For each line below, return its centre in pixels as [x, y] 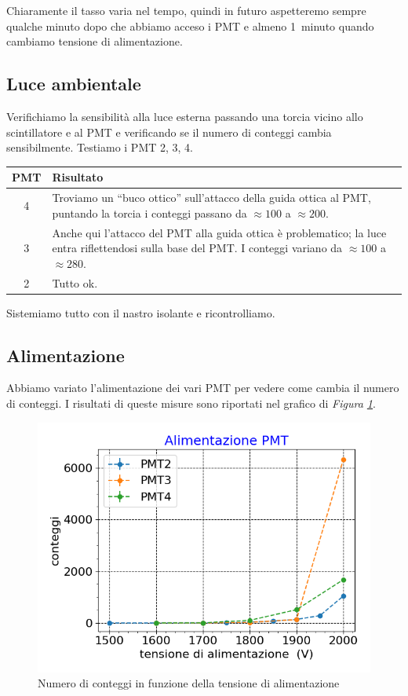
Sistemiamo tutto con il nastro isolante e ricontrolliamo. [141, 312]
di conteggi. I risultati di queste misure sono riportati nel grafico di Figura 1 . [191, 403]
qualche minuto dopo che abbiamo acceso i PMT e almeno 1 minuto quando [190, 26]
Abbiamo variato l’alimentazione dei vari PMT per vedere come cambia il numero [203, 388]
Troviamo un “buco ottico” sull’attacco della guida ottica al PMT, [211, 198]
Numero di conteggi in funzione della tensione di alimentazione [189, 683]
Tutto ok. [75, 282]
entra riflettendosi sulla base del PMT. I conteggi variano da [197, 248]
